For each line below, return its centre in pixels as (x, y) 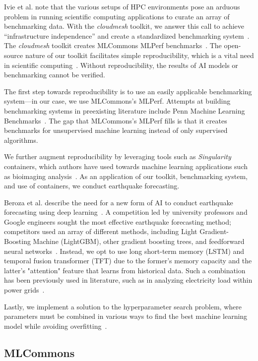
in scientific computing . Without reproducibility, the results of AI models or (121, 65)
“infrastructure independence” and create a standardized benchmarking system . (127, 35)
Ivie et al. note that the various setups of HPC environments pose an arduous (122, 6)
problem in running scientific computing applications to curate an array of (117, 16)
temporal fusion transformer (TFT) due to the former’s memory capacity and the (128, 261)
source (14, 55)
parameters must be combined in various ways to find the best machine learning (126, 316)
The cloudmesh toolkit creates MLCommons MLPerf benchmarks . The (113, 45)
